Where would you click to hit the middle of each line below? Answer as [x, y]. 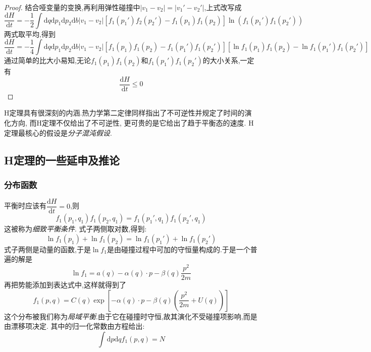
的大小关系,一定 [228, 60]
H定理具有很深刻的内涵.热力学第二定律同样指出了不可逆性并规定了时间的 [124, 113]
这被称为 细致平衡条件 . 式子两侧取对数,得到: [75, 229]
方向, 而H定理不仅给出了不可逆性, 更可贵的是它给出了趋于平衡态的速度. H [132, 123]
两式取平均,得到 [30, 34]
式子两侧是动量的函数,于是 [47, 249]
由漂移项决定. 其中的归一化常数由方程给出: [74, 326]
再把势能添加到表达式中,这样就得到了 [65, 285]
